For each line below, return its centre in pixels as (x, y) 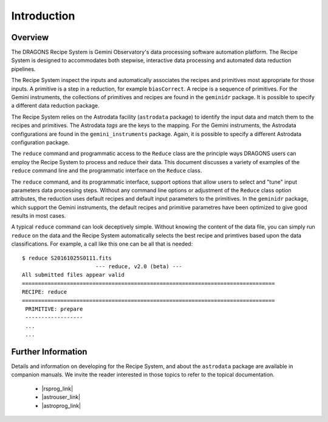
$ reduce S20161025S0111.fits (67, 258)
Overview (30, 37)
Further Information (49, 352)
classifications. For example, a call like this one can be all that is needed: (102, 244)
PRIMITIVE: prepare (54, 309)
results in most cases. (39, 216)
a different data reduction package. (55, 106)
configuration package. (40, 142)
